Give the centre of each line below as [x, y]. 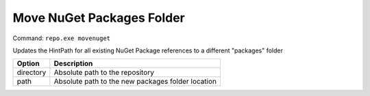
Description [73, 63]
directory [32, 73]
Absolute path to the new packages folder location [135, 82]
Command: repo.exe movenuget [62, 38]
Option [28, 63]
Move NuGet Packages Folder [99, 18]
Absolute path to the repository [104, 73]
